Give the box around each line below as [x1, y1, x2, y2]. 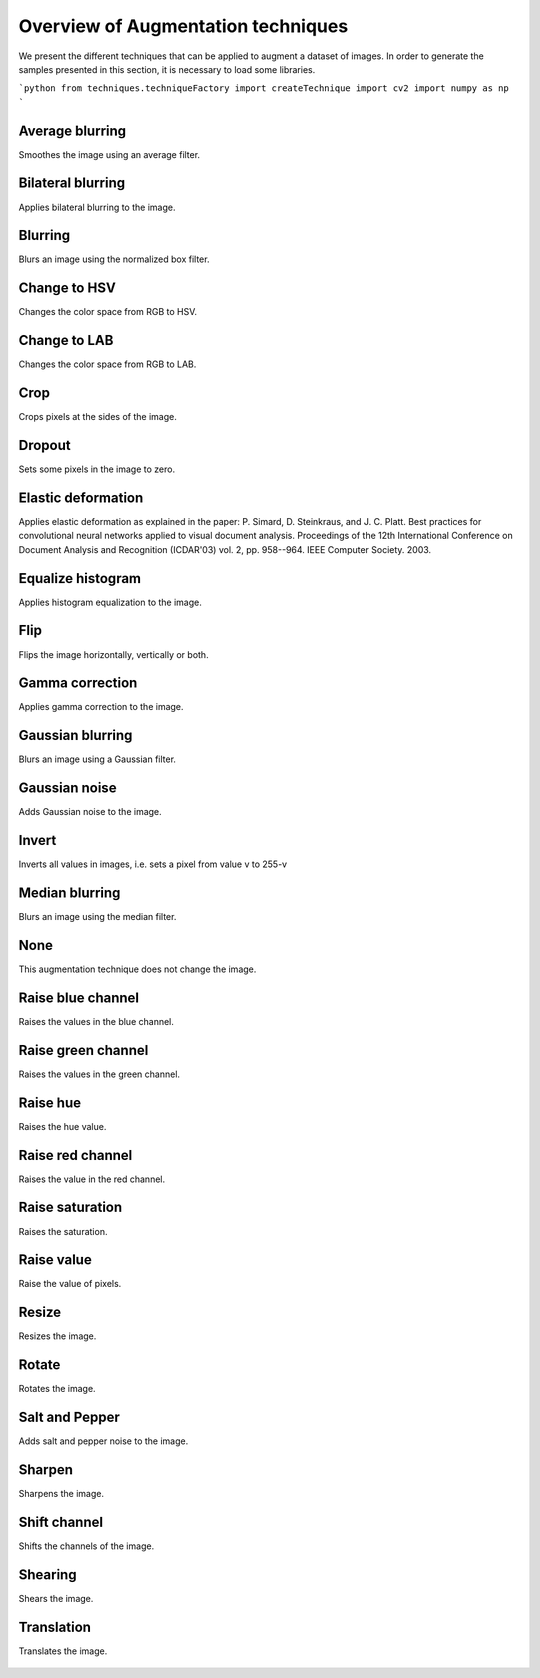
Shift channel [18, 1513, 104, 1530]
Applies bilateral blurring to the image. [18, 201, 176, 213]
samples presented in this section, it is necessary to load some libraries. [18, 63, 316, 75]
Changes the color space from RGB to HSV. [18, 306, 197, 318]
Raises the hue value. [18, 1120, 107, 1132]
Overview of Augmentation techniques [18, 15, 349, 37]
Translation [18, 1618, 92, 1635]
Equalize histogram [18, 570, 142, 587]
